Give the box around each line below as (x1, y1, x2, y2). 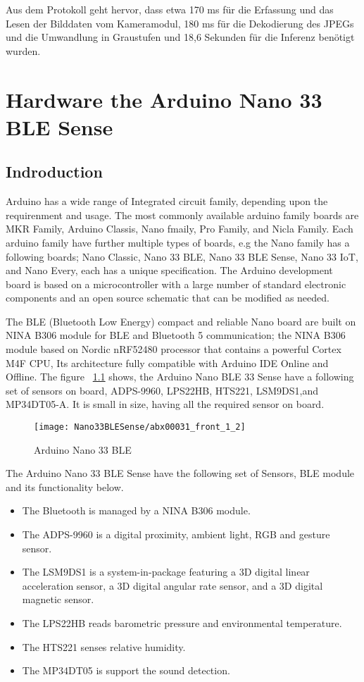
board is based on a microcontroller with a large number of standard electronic (6, 276, 346, 291)
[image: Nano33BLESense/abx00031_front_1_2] (34, 422, 246, 433)
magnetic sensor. (22, 592, 94, 607)
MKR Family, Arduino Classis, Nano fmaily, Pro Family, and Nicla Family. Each (6, 221, 353, 236)
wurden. (6, 43, 41, 58)
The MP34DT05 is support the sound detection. (22, 663, 230, 678)
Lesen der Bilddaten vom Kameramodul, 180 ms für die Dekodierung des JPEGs (6, 15, 354, 30)
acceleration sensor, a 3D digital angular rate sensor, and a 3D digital (22, 578, 323, 593)
